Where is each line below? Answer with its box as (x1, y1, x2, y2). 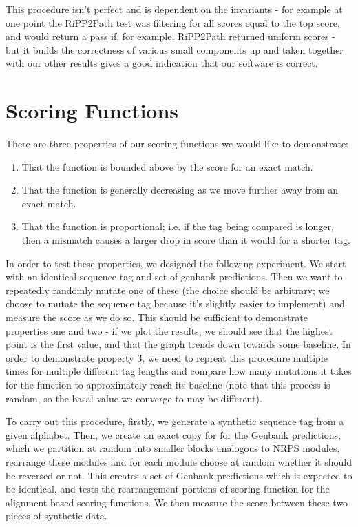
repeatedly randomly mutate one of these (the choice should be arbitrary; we (6, 282, 330, 297)
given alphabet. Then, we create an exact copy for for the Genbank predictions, (6, 427, 341, 442)
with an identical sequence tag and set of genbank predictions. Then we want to (6, 269, 343, 284)
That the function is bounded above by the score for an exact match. (21, 159, 313, 174)
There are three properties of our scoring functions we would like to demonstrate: (6, 136, 348, 151)
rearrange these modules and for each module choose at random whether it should (6, 454, 352, 468)
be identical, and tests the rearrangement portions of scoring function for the (6, 482, 330, 496)
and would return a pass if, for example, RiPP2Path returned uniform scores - (6, 29, 335, 43)
